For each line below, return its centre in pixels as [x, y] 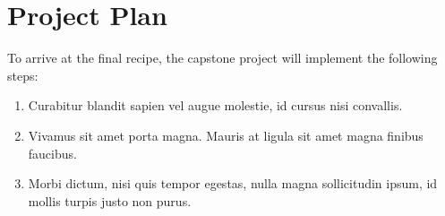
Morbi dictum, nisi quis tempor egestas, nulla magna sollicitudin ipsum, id [233, 183]
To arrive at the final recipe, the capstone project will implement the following [222, 58]
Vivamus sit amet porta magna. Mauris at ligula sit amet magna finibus [226, 135]
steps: [23, 75]
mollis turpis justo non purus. [110, 200]
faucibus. [52, 153]
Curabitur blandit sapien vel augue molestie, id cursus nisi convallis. [215, 105]
